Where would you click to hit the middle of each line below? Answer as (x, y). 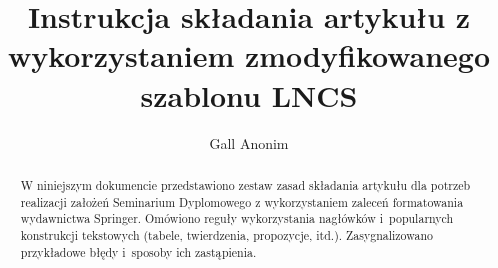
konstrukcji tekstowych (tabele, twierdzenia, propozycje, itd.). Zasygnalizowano (226, 234)
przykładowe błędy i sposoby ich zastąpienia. (138, 251)
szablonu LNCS (249, 94)
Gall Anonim (249, 142)
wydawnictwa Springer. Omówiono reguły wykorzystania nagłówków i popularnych (237, 218)
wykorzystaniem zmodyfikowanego (249, 55)
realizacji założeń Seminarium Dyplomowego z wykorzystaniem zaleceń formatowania (242, 201)
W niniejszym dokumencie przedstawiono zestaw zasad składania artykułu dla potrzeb (245, 184)
